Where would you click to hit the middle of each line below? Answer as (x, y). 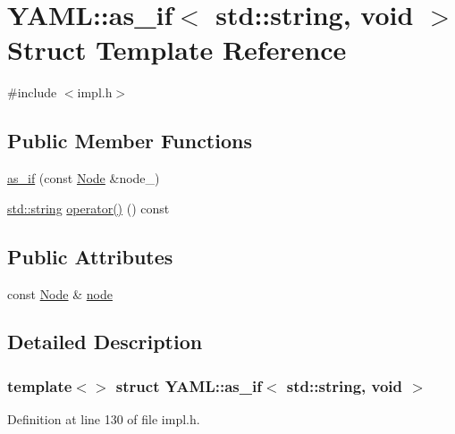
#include (32, 92)
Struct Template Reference (177, 50)
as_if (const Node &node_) (84, 178)
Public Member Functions (130, 141)
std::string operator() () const (88, 208)
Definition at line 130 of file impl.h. (104, 419)
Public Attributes (90, 256)
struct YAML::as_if (189, 385)
